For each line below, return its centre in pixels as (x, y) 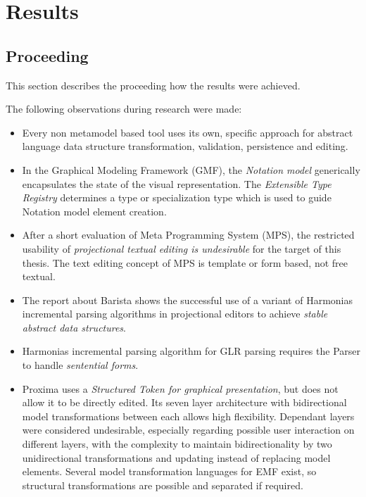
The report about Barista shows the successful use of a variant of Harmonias (187, 300)
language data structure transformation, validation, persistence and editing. (185, 146)
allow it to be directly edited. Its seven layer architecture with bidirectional (184, 402)
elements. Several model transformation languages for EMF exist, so (169, 471)
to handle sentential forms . (80, 365)
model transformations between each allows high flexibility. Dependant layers (188, 416)
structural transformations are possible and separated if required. (163, 485)
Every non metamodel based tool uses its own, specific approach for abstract (188, 132)
